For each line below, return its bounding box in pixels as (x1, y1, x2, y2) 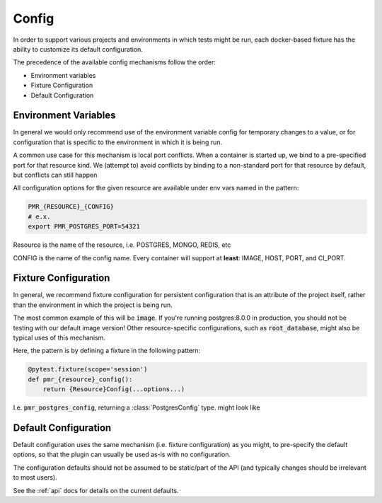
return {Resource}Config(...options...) (42, 386, 185, 393)
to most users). (13, 473, 57, 482)
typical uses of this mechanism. (13, 333, 106, 342)
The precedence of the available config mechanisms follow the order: (13, 58, 216, 67)
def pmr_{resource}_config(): (28, 375, 133, 383)
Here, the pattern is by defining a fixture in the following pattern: (13, 347, 201, 355)
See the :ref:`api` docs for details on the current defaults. (13, 486, 180, 495)
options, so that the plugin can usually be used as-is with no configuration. (13, 450, 231, 459)
